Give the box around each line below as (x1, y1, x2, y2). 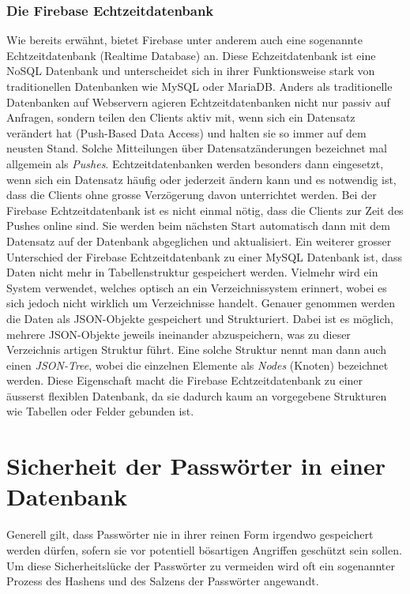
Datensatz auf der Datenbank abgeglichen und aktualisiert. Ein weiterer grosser (6, 232, 392, 249)
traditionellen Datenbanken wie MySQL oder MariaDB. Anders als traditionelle (6, 78, 393, 94)
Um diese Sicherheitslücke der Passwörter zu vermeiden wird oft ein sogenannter (6, 557, 395, 573)
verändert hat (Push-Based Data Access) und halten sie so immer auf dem (6, 124, 367, 141)
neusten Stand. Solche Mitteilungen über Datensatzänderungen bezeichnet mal (6, 140, 387, 156)
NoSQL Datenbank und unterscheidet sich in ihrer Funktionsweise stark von (6, 62, 375, 79)
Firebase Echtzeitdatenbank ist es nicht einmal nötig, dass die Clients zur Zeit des (6, 201, 404, 218)
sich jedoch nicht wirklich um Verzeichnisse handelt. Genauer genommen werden (6, 295, 396, 311)
